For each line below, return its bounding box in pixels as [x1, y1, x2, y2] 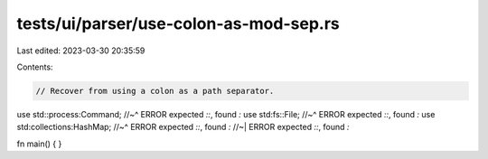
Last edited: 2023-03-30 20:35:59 [16, 45, 145, 56]
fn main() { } [16, 138, 62, 149]
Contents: [16, 61, 53, 72]
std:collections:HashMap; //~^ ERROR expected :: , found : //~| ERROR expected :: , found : [16, 122, 350, 133]
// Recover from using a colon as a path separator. [35, 86, 275, 96]
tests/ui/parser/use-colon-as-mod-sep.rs [16, 14, 340, 33]
